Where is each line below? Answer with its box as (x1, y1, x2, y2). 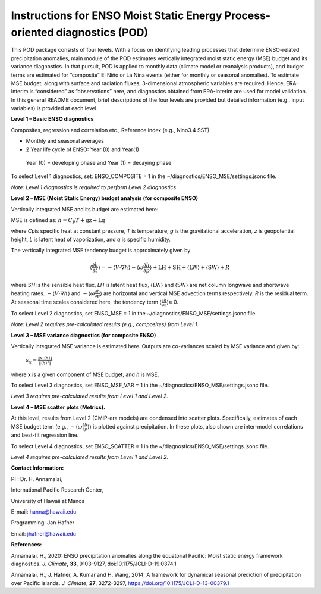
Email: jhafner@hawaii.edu (11, 530, 77, 537)
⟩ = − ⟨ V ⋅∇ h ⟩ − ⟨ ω (98, 264, 144, 271)
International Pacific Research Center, (11, 486, 104, 493)
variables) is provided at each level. (11, 105, 98, 112)
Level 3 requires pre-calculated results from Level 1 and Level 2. (11, 393, 169, 400)
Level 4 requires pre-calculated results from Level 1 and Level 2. (11, 454, 169, 461)
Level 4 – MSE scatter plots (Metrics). (11, 404, 106, 411)
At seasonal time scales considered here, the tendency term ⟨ (11, 298, 162, 306)
